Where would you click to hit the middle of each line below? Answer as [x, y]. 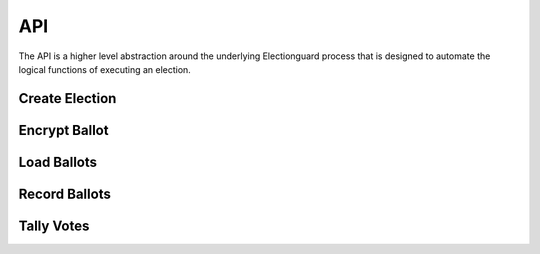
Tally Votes [54, 225]
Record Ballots [65, 193]
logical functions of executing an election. [105, 69]
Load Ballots [58, 161]
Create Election [67, 98]
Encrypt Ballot [63, 130]
